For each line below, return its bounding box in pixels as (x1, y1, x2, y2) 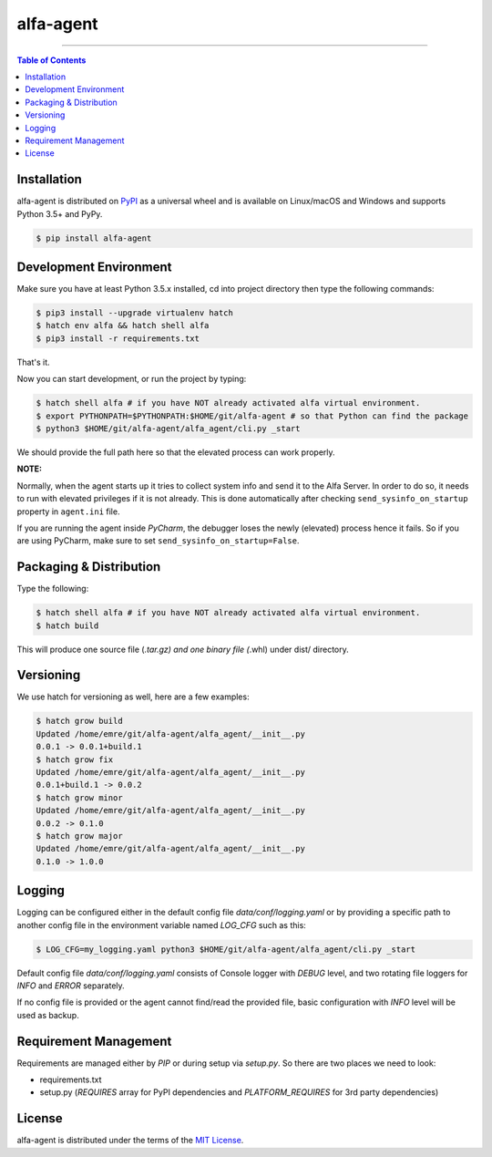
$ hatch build (36, 620, 99, 631)
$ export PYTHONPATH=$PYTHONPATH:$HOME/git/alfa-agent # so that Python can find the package (36, 410, 469, 421)
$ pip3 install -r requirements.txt (36, 333, 200, 344)
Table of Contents (16, 55, 87, 66)
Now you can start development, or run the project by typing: (16, 374, 247, 385)
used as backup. (16, 1009, 79, 1020)
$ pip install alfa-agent (36, 232, 152, 243)
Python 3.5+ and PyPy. (16, 208, 103, 219)
